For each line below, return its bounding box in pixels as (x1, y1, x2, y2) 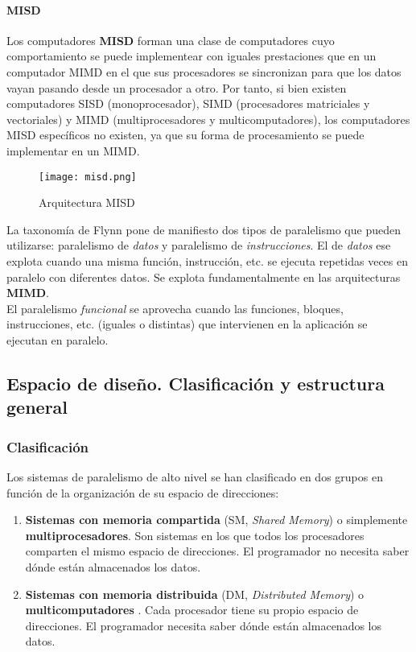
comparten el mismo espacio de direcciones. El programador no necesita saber (25, 543, 410, 559)
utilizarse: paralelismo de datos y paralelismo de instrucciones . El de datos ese (6, 237, 391, 254)
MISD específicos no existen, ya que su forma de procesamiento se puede (6, 126, 365, 143)
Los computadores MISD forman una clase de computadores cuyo (6, 31, 335, 48)
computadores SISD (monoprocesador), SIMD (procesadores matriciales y (6, 95, 370, 112)
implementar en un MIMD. (6, 142, 140, 159)
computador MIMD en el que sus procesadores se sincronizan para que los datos (6, 63, 402, 80)
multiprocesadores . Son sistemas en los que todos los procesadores (25, 526, 365, 543)
